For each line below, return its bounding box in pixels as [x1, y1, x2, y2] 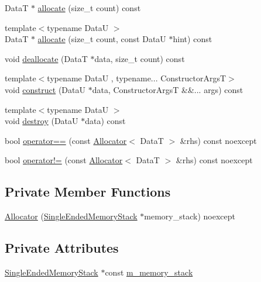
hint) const [173, 33, 212, 45]
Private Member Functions [5, 183, 171, 201]
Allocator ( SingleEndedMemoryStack [5, 210, 138, 222]
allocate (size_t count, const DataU [37, 33, 166, 45]
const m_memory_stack [105, 266, 193, 278]
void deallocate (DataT [5, 52, 88, 64]
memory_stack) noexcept [144, 210, 235, 222]
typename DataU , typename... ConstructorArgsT [47, 72, 226, 84]
